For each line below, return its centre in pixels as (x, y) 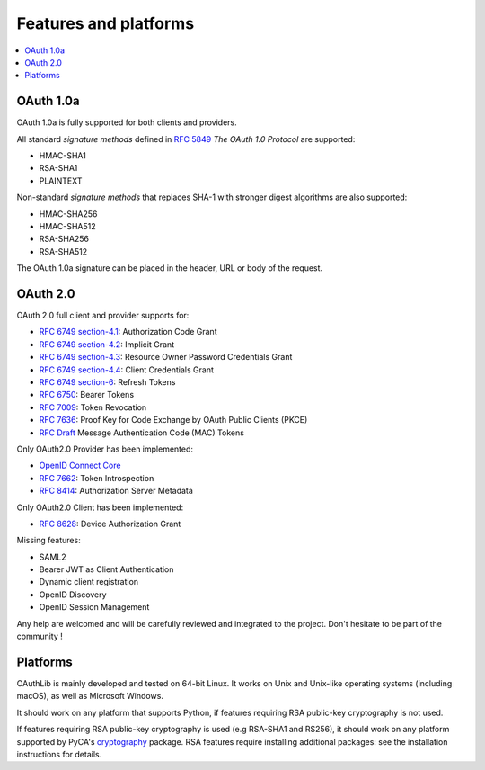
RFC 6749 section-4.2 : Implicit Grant (107, 344)
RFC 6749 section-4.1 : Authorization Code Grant (128, 332)
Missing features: (48, 541)
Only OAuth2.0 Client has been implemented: (100, 507)
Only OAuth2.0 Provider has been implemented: (105, 449)
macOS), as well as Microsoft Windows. (90, 696)
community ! (40, 636)
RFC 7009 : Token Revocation (93, 407)
